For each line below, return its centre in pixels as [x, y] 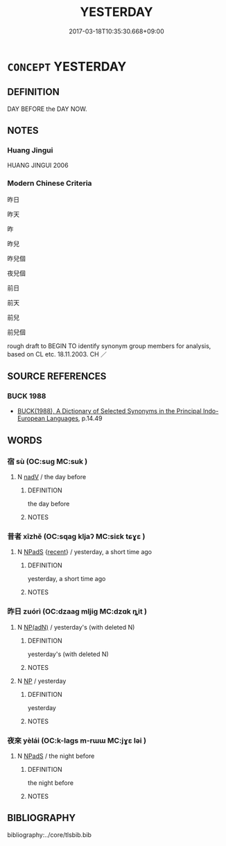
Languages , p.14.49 [74, 418]
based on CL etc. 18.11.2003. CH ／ [57, 354]
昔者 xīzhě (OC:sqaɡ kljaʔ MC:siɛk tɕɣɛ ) [76, 537]
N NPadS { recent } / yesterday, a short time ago [85, 552]
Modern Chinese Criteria [50, 183]
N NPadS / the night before [56, 756]
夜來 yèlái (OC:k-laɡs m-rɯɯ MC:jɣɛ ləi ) [77, 741]
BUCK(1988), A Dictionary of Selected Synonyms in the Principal [110, 411]
